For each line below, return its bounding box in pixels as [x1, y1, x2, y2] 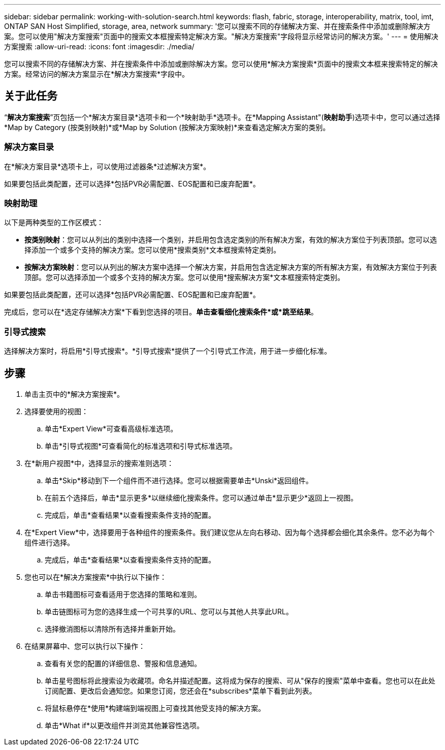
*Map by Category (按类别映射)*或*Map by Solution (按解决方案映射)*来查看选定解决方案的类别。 [4, 122, 330, 132]
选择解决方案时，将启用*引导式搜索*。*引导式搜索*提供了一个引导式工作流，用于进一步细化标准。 [4, 347, 332, 356]
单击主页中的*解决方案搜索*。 [24, 389, 124, 398]
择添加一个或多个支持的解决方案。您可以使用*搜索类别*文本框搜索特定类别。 [24, 245, 281, 255]
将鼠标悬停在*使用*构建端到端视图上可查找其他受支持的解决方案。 [45, 703, 266, 712]
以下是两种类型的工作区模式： [4, 218, 104, 227]
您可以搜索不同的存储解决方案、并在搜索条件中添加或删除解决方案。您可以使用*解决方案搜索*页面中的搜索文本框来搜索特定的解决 [4, 59, 438, 68]
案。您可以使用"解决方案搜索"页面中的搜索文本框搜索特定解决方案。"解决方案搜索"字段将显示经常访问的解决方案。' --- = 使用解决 [4, 32, 438, 41]
